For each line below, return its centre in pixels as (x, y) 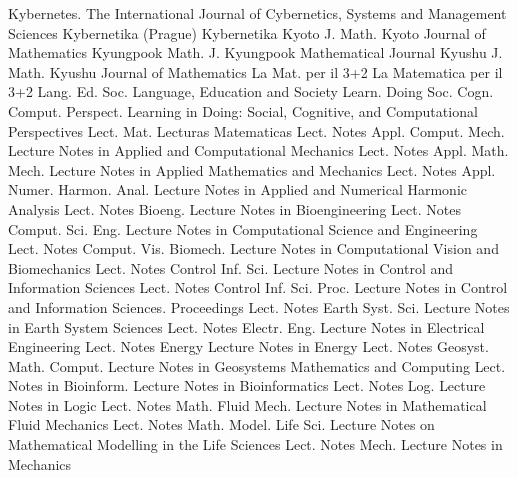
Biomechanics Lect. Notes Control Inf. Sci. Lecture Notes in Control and (231, 267)
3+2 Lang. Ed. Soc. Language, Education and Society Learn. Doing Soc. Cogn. (251, 91)
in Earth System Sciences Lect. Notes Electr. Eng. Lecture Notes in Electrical (246, 326)
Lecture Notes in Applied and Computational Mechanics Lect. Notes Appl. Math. (258, 150)
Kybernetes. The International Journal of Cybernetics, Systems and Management (257, 13)
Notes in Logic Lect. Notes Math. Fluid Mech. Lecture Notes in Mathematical (247, 404)
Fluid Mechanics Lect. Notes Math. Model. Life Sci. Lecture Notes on (221, 424)
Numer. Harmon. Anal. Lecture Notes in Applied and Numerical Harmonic (237, 189)
